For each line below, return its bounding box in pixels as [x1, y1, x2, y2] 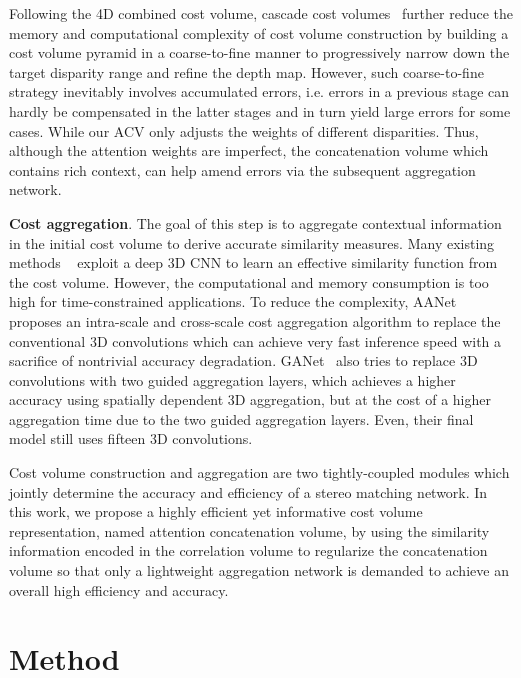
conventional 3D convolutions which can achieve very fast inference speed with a [9, 330, 502, 351]
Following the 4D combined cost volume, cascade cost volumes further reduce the [9, 3, 513, 23]
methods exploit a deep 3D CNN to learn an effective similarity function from [9, 252, 498, 273]
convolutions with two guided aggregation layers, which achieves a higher [9, 369, 456, 390]
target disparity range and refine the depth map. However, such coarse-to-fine [9, 61, 484, 82]
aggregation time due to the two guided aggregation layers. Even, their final [9, 408, 474, 429]
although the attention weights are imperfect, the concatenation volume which [9, 140, 489, 161]
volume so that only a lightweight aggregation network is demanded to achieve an [9, 560, 509, 581]
